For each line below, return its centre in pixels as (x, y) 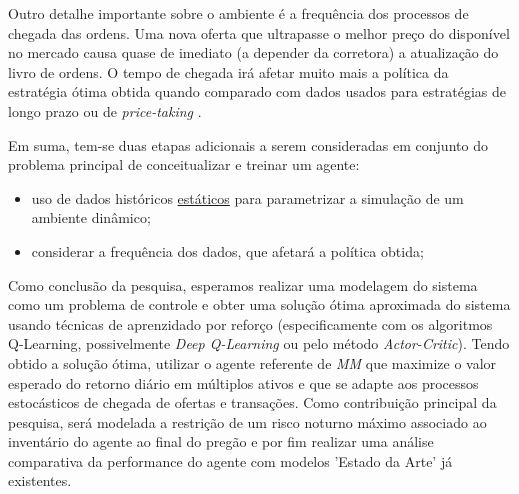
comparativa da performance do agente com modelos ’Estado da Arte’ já (230, 460)
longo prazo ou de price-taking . (105, 110)
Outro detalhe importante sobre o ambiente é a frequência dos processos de (238, 13)
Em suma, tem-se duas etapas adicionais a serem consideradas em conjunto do (248, 144)
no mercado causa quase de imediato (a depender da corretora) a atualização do (253, 52)
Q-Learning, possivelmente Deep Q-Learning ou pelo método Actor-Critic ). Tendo (259, 343)
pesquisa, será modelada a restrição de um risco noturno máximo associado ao (247, 421)
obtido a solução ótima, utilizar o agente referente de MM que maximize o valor (252, 362)
